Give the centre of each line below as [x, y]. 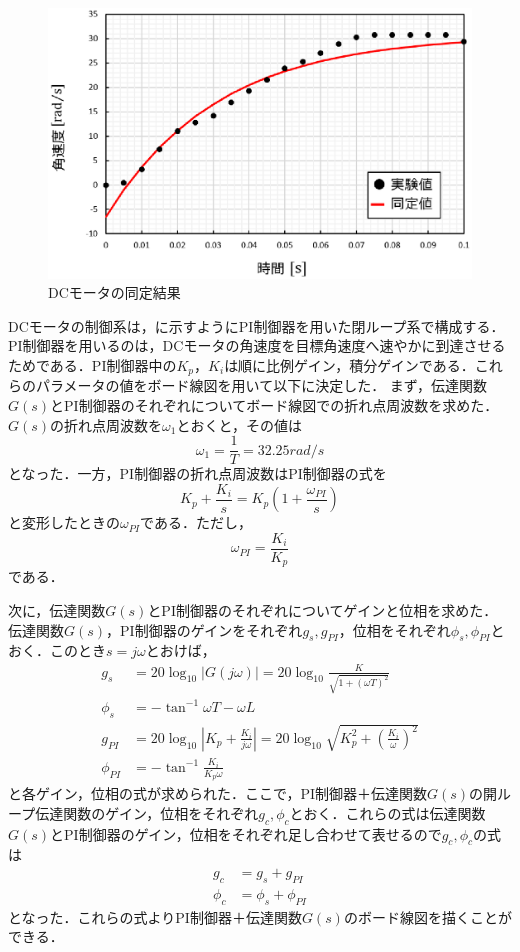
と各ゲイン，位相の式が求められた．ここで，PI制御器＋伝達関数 [218, 793]
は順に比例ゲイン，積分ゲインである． [349, 365]
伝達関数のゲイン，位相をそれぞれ [147, 812]
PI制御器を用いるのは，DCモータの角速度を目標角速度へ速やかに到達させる [257, 345]
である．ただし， [196, 522]
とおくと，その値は [239, 424]
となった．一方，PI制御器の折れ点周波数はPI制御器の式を [197, 473]
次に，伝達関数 [57, 610]
